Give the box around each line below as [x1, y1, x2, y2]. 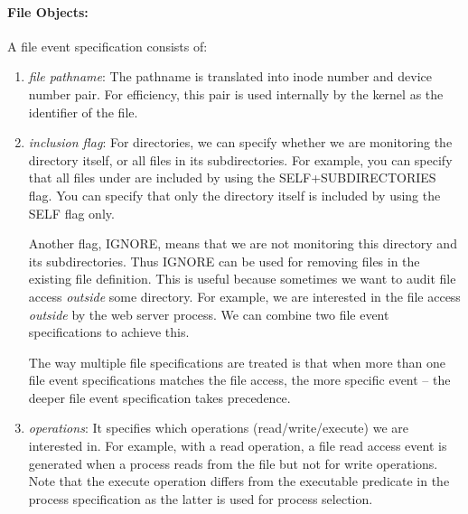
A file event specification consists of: [7, 36, 208, 55]
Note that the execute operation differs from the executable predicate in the [28, 472, 450, 491]
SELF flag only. [28, 203, 115, 222]
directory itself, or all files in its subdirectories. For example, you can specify [28, 150, 453, 169]
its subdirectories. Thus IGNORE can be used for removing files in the [28, 251, 420, 270]
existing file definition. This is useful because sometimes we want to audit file [28, 269, 456, 288]
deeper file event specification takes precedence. [28, 388, 291, 407]
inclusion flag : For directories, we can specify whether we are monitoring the [28, 133, 453, 152]
